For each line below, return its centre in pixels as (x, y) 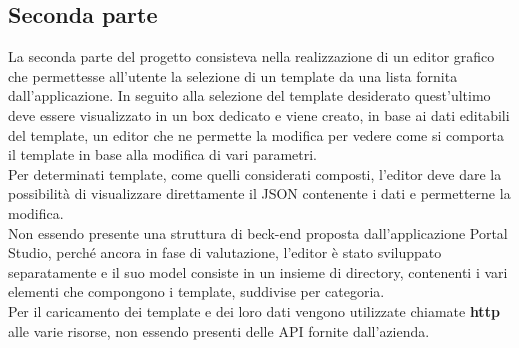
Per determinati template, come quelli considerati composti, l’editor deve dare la (255, 173)
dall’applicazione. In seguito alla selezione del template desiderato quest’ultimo (249, 95)
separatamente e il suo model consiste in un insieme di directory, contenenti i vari (258, 271)
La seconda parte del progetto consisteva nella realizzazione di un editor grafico (251, 56)
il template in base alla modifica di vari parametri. (162, 154)
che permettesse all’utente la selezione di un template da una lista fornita (233, 75)
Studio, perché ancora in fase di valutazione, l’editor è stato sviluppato (225, 252)
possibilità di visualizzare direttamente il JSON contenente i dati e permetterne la (259, 193)
